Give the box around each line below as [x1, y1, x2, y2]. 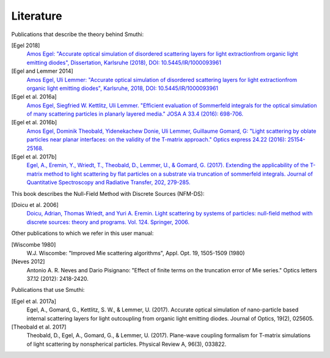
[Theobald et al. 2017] [11, 323, 67, 330]
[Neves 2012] [11, 258, 45, 266]
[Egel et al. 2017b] [11, 153, 57, 160]
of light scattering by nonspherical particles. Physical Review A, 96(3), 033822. [26, 340, 227, 348]
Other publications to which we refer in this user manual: [11, 229, 154, 237]
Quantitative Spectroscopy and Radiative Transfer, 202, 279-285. [26, 179, 191, 186]
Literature [11, 9, 62, 23]
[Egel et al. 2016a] [11, 93, 57, 100]
